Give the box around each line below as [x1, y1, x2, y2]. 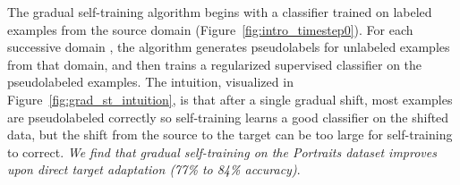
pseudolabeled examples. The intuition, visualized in [7, 72, 294, 91]
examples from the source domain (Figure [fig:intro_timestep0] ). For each [7, 20, 413, 38]
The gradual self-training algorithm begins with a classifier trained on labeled [7, 3, 432, 21]
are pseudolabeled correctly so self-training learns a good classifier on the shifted [7, 107, 449, 126]
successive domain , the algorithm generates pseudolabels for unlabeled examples [7, 38, 450, 56]
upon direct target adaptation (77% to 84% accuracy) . [7, 160, 301, 179]
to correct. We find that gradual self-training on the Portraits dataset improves [7, 142, 437, 161]
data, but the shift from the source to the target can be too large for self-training [7, 125, 453, 144]
